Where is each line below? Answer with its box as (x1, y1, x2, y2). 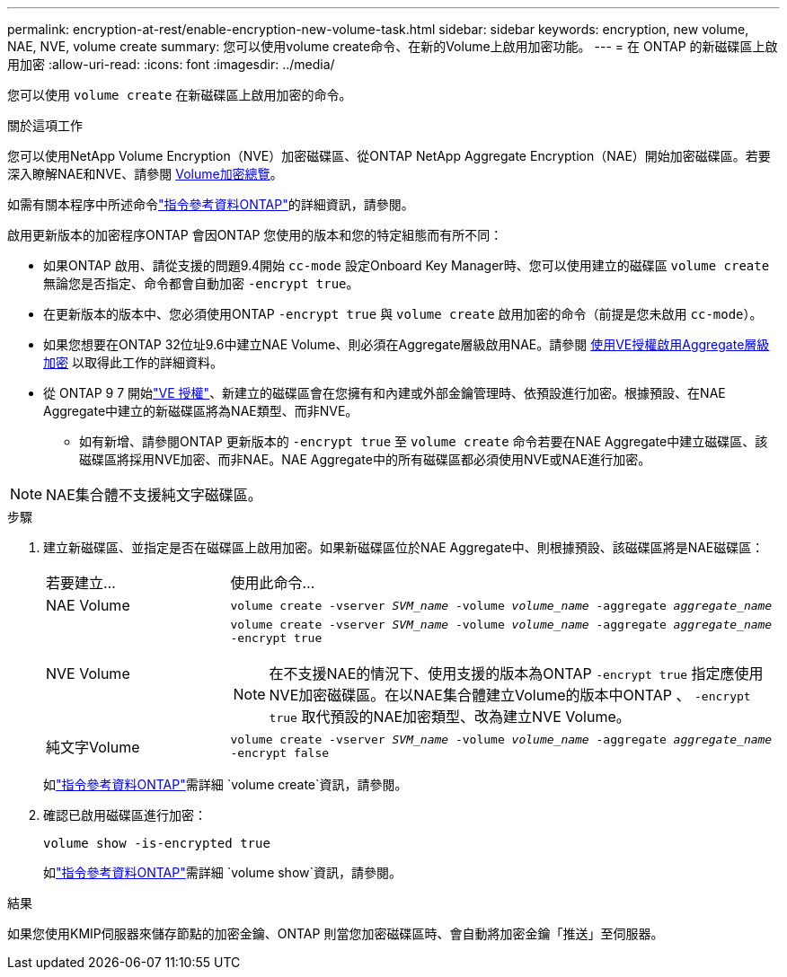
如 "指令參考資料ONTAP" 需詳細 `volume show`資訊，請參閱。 (43, 865, 402, 880)
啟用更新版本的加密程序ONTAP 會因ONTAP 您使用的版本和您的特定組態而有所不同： (7, 227, 503, 242)
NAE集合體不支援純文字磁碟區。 (46, 486, 262, 504)
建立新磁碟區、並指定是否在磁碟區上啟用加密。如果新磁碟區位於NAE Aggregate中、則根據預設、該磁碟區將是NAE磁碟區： (43, 540, 765, 555)
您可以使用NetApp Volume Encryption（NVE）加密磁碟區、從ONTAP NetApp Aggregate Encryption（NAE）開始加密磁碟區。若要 (7, 148, 771, 163)
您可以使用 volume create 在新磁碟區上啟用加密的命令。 (7, 87, 352, 102)
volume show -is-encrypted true (43, 836, 270, 850)
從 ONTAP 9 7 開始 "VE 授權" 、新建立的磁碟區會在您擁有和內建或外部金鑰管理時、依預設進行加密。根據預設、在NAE (43, 385, 726, 400)
